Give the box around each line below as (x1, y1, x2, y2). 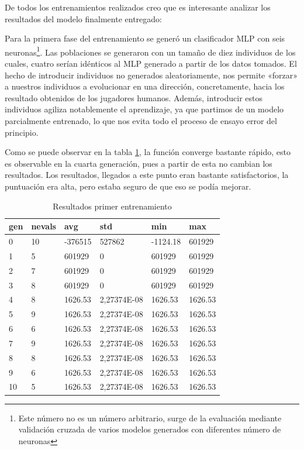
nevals (31, 220, 56, 232)
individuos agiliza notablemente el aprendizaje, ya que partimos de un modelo (5, 103, 284, 115)
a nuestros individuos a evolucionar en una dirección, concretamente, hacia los (5, 80, 285, 92)
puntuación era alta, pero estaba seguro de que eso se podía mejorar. (5, 180, 251, 192)
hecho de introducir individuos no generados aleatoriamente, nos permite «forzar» (5, 68, 298, 81)
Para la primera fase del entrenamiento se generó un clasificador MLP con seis (5, 32, 285, 44)
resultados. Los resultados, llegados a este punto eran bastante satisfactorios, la (5, 169, 289, 181)
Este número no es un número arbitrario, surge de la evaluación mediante (18, 411, 282, 424)
